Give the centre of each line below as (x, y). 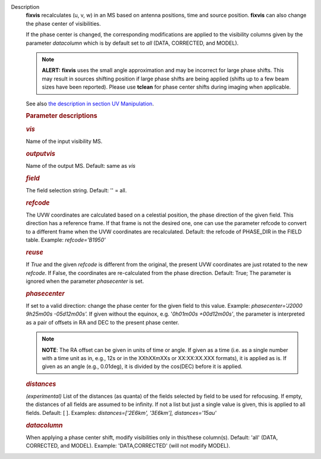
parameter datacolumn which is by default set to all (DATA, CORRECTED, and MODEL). (132, 43)
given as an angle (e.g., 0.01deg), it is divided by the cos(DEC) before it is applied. (142, 367)
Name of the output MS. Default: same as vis (81, 166)
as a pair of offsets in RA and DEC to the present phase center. (103, 322)
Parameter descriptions (62, 116)
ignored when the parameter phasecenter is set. (85, 281)
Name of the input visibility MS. (64, 141)
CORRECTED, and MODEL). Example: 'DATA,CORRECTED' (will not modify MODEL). (128, 446)
